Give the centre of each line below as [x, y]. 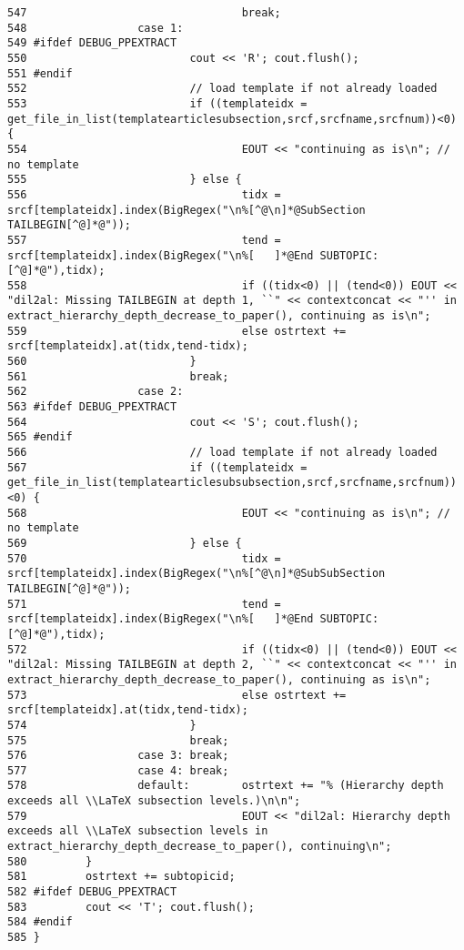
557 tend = [144, 240]
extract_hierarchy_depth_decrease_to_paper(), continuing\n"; [200, 847]
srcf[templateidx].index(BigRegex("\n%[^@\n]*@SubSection [187, 210]
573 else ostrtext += [177, 695]
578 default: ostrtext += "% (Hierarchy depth [226, 786]
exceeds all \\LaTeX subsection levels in [138, 831]
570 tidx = [144, 558]
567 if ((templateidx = [157, 467]
